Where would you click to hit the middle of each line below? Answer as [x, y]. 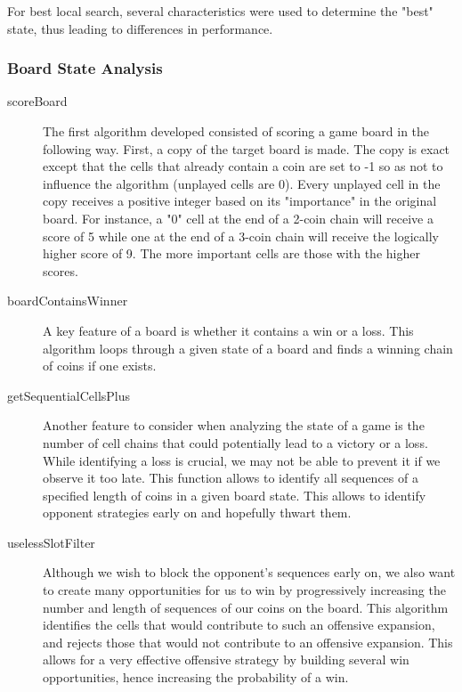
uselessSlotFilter [51, 542]
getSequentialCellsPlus [69, 395]
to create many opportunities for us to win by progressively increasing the [244, 590]
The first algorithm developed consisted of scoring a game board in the [236, 131]
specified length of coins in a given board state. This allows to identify [235, 495]
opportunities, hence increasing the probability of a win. [196, 677]
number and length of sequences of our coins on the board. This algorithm [246, 607]
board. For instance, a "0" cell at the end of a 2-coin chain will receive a [238, 218]
